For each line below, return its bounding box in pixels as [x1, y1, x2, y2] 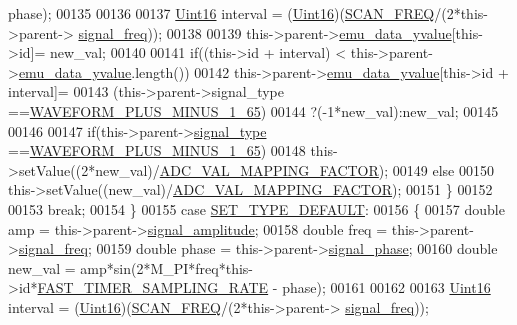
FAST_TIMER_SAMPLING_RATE [37, 277, 269, 298]
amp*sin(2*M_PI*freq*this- [80, 257, 254, 278]
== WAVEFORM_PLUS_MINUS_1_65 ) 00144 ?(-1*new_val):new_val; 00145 [8, 100, 499, 121]
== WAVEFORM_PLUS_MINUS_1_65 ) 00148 [8, 140, 306, 161]
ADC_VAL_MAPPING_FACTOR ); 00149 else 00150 [159, 159, 494, 180]
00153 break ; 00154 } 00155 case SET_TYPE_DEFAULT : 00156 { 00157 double [8, 198, 505, 219]
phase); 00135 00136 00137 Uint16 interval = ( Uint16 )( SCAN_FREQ [8, 3, 435, 23]
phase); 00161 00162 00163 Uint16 [282, 277, 491, 298]
